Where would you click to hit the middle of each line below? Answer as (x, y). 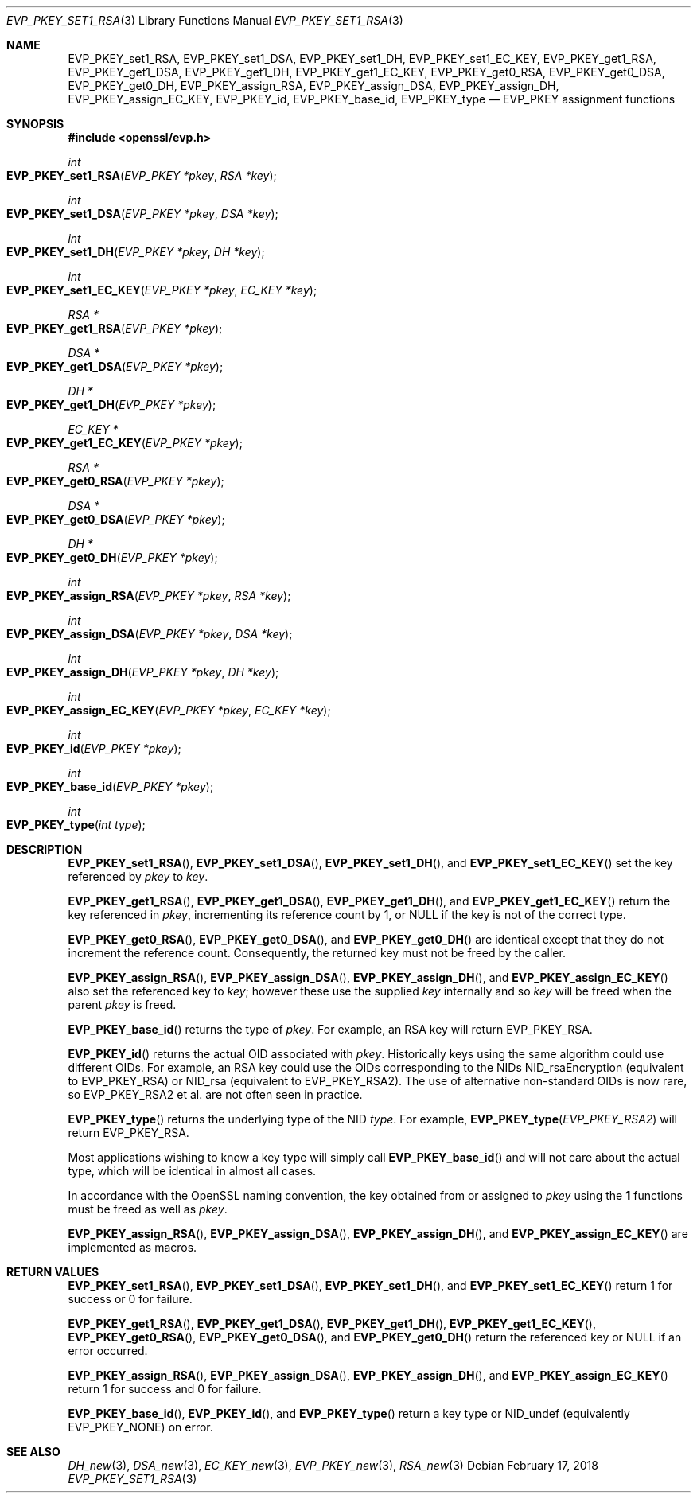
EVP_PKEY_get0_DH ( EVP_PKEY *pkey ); (112, 557)
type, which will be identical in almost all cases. (192, 1171)
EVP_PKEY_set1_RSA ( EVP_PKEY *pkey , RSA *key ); (142, 175)
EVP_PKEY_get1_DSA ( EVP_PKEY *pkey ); (115, 366)
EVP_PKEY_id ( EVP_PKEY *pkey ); (94, 748)
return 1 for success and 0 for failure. (165, 1389)
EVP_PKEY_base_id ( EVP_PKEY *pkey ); (110, 786)
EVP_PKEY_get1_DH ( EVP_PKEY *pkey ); (111, 405)
